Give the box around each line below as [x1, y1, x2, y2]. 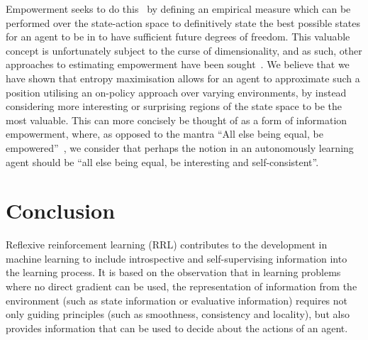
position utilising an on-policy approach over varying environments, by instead [6, 84, 347, 99]
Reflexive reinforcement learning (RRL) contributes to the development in [6, 237, 328, 252]
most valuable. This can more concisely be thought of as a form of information [6, 112, 347, 127]
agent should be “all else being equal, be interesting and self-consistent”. [6, 154, 319, 169]
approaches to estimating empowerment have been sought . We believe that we [6, 57, 350, 72]
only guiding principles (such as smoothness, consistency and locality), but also [6, 307, 350, 322]
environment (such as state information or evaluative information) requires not [6, 292, 348, 307]
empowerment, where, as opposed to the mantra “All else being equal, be [6, 126, 323, 141]
